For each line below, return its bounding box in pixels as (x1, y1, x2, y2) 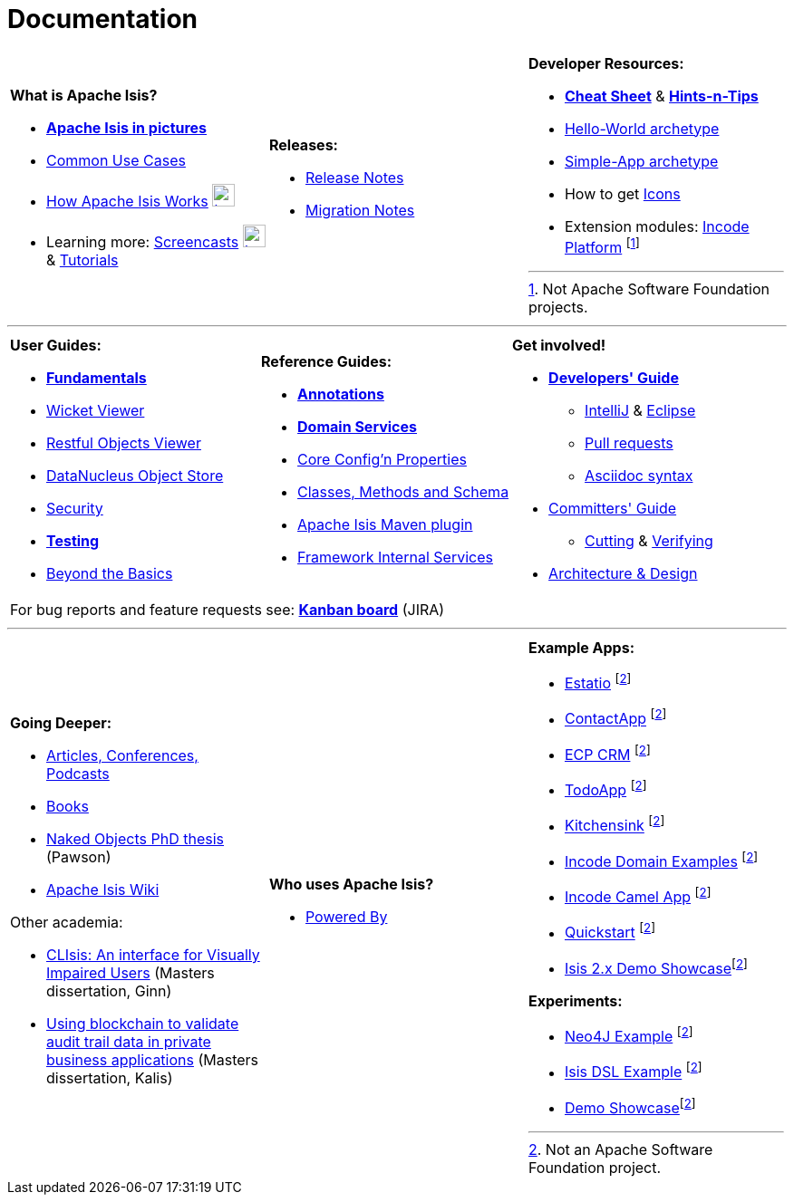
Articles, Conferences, (46, 746, 198, 765)
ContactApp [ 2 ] (564, 707, 667, 728)
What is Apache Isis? (10, 86, 158, 105)
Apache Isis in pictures (46, 119, 208, 138)
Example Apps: (528, 639, 634, 658)
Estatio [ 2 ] (564, 671, 632, 693)
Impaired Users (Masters (46, 964, 215, 983)
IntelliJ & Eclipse (585, 401, 696, 420)
